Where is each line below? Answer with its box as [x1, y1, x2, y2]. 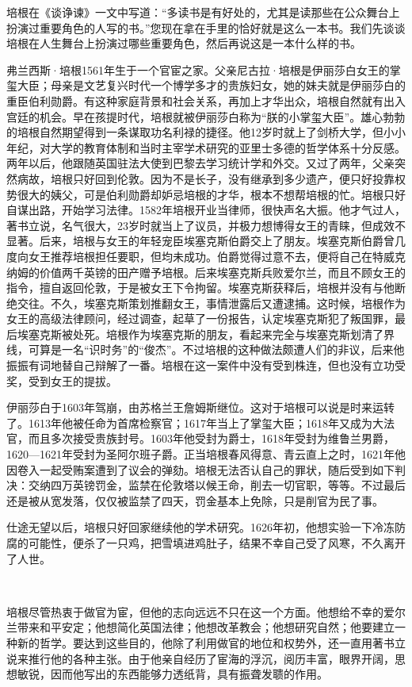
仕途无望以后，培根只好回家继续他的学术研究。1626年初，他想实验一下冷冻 [6, 519, 395, 535]
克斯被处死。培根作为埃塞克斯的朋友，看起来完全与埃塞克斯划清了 [39, 325, 383, 342]
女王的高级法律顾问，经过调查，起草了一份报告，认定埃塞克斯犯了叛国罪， [6, 310, 395, 327]
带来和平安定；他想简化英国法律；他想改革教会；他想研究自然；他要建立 [17, 619, 395, 635]
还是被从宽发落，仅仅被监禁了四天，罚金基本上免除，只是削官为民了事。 [6, 492, 383, 509]
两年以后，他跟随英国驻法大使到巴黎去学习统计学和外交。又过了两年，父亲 [6, 155, 395, 171]
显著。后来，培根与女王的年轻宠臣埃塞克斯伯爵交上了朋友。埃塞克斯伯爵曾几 [6, 232, 406, 249]
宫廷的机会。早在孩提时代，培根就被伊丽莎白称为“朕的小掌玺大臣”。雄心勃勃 [6, 108, 406, 125]
